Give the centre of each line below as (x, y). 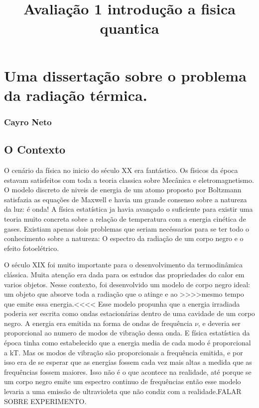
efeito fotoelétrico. (32, 248)
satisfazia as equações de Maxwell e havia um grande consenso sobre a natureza (126, 199)
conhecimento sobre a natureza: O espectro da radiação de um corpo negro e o (124, 238)
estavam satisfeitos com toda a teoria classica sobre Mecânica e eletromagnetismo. (129, 180)
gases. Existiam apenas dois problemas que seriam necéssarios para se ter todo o (127, 228)
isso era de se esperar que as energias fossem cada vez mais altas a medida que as (128, 362)
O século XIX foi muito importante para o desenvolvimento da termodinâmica (123, 265)
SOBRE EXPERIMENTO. (45, 401)
